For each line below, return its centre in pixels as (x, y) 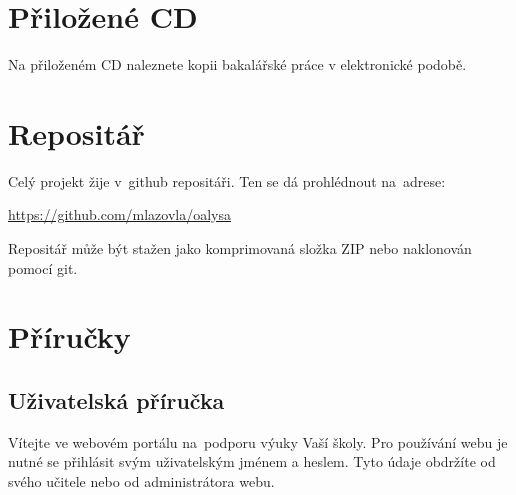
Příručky (69, 336)
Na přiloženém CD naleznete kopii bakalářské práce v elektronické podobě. (237, 64)
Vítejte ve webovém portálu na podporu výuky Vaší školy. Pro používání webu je (258, 441)
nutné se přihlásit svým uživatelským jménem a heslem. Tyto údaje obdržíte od (252, 461)
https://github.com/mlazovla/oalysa (120, 214)
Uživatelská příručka (116, 399)
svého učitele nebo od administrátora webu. (141, 480)
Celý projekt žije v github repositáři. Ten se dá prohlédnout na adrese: (227, 180)
